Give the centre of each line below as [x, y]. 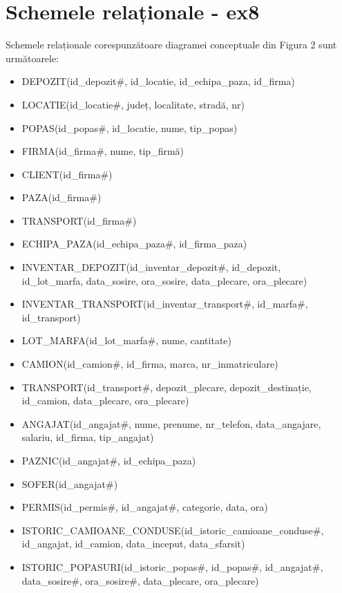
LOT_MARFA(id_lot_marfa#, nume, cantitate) [126, 340]
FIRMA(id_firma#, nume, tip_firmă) [103, 151]
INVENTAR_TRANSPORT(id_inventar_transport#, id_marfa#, [165, 304]
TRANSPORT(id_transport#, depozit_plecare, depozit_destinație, [167, 387]
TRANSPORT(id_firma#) [79, 220]
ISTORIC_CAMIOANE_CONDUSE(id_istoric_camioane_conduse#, [173, 530]
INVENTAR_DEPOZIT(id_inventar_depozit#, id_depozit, [151, 267]
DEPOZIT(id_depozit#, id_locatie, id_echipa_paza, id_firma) [158, 81]
